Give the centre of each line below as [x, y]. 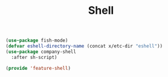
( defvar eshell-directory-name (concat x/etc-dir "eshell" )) [84, 46]
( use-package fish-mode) [37, 41]
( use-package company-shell [41, 52]
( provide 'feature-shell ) [38, 68]
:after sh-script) [34, 57]
